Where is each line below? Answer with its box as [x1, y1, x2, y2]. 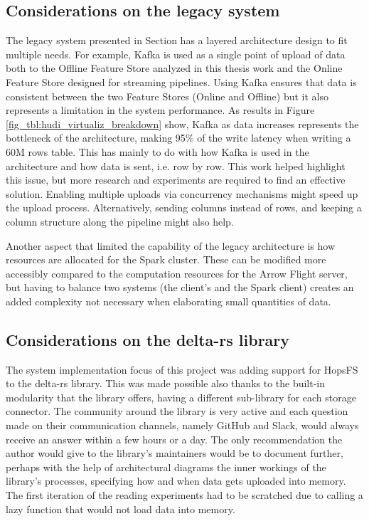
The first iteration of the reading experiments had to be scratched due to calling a [6, 488, 363, 502]
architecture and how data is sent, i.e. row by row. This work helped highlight [6, 158, 346, 173]
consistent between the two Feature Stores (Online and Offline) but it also [6, 88, 329, 103]
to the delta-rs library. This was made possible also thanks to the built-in [6, 376, 326, 391]
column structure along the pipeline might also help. [6, 214, 234, 228]
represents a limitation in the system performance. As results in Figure [6, 102, 315, 117]
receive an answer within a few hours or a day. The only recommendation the [6, 431, 343, 446]
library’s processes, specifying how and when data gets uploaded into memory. [6, 473, 346, 488]
